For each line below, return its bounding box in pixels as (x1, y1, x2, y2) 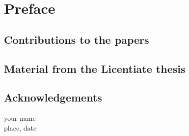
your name (4, 113, 36, 123)
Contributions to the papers (4, 32, 149, 47)
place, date (4, 122, 37, 133)
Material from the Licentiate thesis (4, 61, 186, 76)
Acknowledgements (4, 90, 102, 105)
